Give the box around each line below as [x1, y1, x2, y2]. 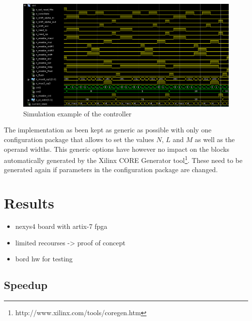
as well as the [194, 134, 235, 144]
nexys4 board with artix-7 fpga [15, 221, 108, 231]
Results [4, 193, 54, 213]
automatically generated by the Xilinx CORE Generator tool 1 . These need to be [4, 154, 243, 165]
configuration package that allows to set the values [4, 134, 154, 144]
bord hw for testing [15, 254, 73, 264]
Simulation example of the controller [23, 108, 132, 118]
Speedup [4, 277, 47, 292]
